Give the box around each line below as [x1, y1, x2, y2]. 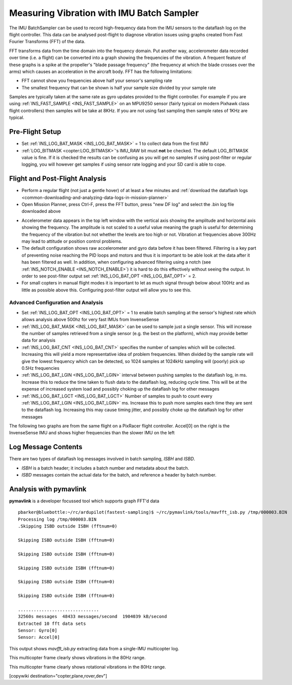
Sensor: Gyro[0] [18, 628, 58, 633]
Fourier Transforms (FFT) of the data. [9, 39, 85, 45]
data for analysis [21, 338, 56, 343]
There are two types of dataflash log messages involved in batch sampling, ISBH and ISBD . [9, 456, 195, 462]
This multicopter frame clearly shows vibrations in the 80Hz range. [9, 655, 146, 661]
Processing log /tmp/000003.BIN [18, 516, 97, 522]
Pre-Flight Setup [9, 128, 61, 136]
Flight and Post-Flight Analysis [9, 174, 107, 183]
